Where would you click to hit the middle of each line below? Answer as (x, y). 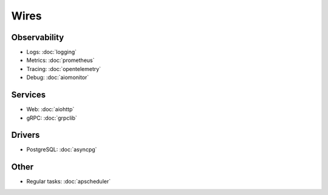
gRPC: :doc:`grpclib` (52, 118)
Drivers (26, 135)
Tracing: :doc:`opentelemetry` (64, 69)
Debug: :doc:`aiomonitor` (58, 77)
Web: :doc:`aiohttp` (50, 109)
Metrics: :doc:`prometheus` (60, 60)
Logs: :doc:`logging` (52, 52)
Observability (38, 37)
